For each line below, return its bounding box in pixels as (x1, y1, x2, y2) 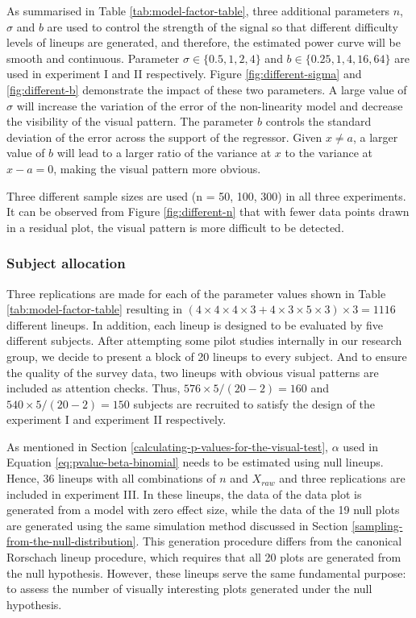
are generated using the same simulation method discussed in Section (6, 516, 348, 533)
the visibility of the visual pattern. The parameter (6, 113, 254, 130)
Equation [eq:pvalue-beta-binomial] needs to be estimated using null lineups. (6, 454, 384, 471)
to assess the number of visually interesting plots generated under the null (6, 580, 372, 597)
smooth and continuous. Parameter (6, 49, 180, 66)
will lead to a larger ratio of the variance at (56, 144, 272, 161)
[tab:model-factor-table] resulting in (6, 301, 182, 317)
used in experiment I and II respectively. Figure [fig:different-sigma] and (6, 65, 362, 82)
